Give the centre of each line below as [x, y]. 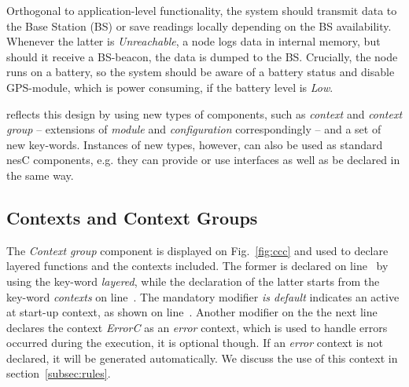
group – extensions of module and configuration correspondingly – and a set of [194, 129]
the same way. [40, 175]
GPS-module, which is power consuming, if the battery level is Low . [170, 87]
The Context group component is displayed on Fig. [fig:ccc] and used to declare [197, 250]
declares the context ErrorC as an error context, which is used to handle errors [197, 327]
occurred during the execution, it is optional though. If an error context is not [195, 343]
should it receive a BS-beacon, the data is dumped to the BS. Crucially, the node [202, 56]
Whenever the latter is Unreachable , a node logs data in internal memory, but [193, 41]
